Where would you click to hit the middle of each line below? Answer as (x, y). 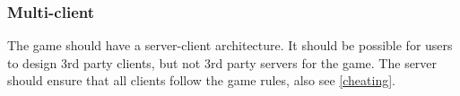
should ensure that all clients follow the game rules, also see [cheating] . (201, 80)
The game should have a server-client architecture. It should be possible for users (230, 45)
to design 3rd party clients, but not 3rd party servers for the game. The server (222, 62)
